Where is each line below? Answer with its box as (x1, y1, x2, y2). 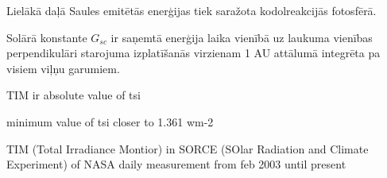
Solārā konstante (6, 29, 87, 45)
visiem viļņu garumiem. (6, 60, 120, 76)
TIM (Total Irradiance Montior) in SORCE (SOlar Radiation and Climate (6, 140, 369, 157)
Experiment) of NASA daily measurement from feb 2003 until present (6, 156, 346, 172)
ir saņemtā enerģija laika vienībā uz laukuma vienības (110, 29, 373, 45)
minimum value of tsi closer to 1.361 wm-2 (6, 113, 214, 130)
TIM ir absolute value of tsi (6, 87, 141, 103)
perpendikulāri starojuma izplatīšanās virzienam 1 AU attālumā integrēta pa (6, 44, 381, 61)
